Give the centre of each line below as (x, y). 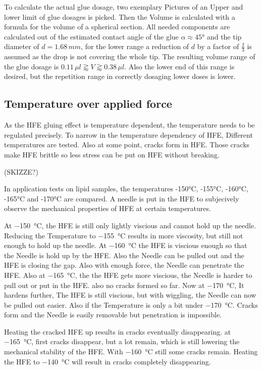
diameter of (22, 46)
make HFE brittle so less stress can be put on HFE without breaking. (112, 154)
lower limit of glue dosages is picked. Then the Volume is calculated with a (120, 16)
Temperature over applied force (88, 104)
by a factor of (218, 46)
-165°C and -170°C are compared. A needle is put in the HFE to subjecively (122, 198)
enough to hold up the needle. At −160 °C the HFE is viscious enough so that (126, 245)
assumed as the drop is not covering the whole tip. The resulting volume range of (130, 56)
